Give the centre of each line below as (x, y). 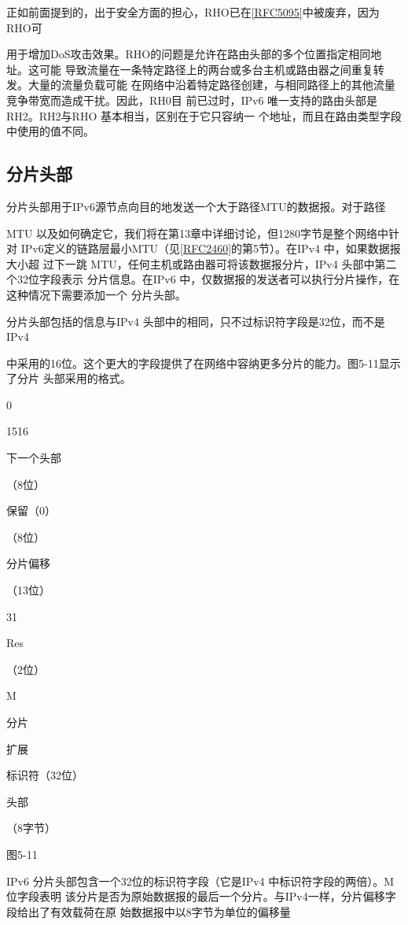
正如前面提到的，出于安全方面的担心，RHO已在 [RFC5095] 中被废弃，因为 (193, 12)
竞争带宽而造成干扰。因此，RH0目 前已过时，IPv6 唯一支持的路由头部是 (192, 100)
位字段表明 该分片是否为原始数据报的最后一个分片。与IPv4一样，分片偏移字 (201, 896)
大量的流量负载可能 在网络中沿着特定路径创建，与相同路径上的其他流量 (211, 85)
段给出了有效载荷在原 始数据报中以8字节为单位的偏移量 (149, 911)
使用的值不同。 (55, 131)
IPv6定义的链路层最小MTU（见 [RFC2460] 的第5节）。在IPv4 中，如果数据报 (211, 248)
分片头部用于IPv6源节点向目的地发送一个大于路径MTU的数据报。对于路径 (196, 206)
